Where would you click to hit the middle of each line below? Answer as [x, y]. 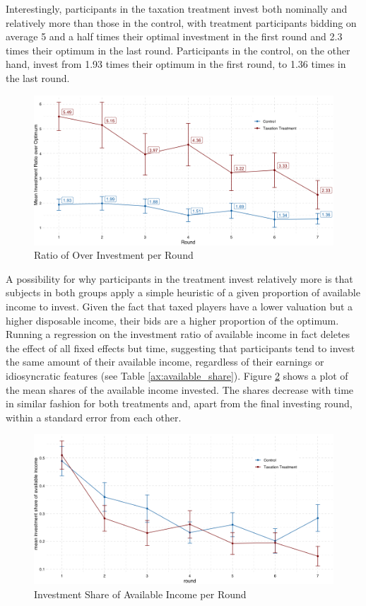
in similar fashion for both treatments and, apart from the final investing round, [179, 403]
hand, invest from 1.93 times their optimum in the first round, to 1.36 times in [176, 64]
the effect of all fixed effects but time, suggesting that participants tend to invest [181, 348]
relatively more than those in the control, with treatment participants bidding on [181, 22]
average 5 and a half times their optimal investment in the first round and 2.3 [174, 36]
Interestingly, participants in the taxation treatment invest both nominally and [177, 8]
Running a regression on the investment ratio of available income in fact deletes [178, 334]
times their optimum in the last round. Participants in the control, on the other [178, 50]
